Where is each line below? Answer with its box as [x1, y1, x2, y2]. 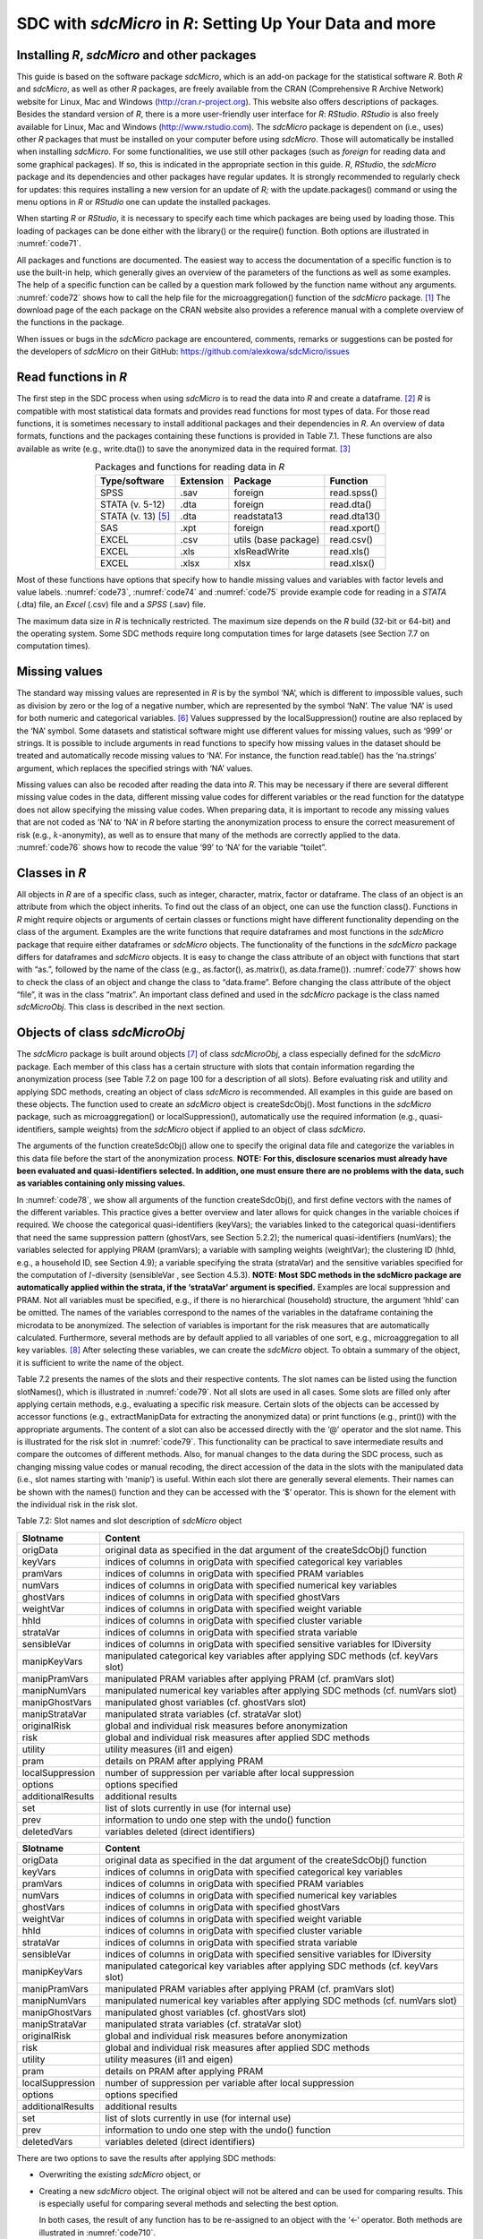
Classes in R [16, 865, 87, 880]
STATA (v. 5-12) [99, 498, 165, 510]
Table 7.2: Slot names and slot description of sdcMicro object [16, 1515, 242, 1526]
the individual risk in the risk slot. [16, 1499, 138, 1510]
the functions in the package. [16, 317, 125, 328]
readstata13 [233, 510, 284, 522]
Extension [180, 475, 225, 487]
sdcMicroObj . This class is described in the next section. [16, 1001, 225, 1012]
